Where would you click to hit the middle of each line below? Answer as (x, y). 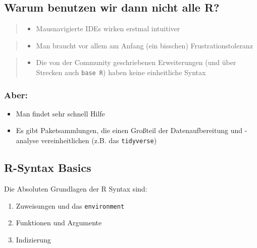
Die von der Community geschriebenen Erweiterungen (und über (136, 62)
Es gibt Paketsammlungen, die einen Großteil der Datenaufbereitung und (129, 130)
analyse (27, 140)
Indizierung (33, 239)
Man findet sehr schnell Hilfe (60, 113)
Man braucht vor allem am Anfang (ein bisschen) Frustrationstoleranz (144, 45)
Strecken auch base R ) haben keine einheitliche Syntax (121, 72)
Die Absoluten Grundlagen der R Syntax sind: (76, 188)
